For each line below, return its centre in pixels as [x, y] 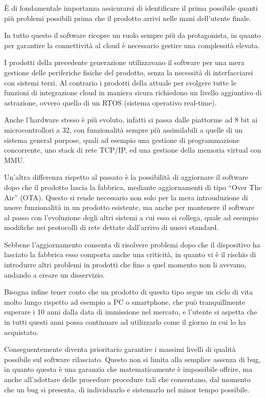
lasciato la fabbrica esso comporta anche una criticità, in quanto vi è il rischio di [130, 254]
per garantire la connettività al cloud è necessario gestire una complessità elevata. [132, 45]
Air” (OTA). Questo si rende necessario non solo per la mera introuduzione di [126, 197]
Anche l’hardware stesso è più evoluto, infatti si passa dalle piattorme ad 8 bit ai [131, 120]
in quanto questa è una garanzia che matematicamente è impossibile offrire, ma [128, 369]
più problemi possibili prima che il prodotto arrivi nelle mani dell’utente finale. [128, 18]
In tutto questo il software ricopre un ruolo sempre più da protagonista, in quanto [132, 35]
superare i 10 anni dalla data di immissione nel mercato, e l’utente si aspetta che [131, 312]
